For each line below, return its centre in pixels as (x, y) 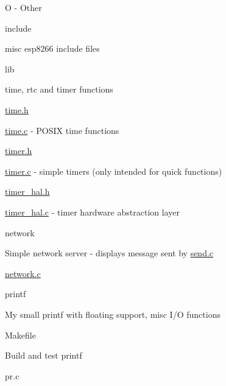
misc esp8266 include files (52, 48)
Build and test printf (44, 355)
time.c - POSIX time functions (62, 130)
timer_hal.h (27, 191)
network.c (23, 273)
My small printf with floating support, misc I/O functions (113, 314)
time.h (17, 109)
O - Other (23, 7)
